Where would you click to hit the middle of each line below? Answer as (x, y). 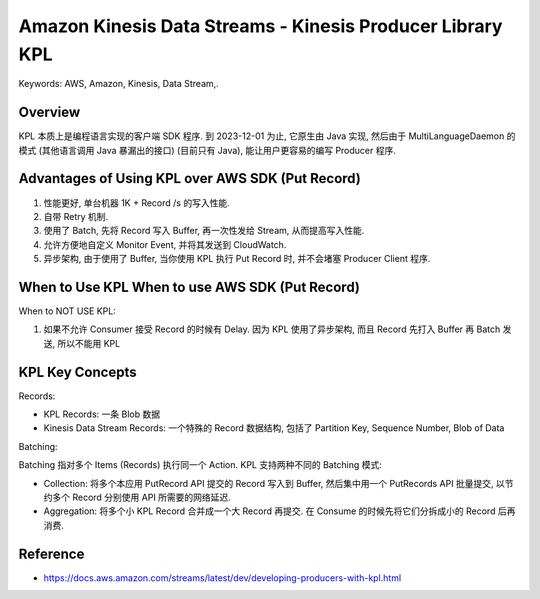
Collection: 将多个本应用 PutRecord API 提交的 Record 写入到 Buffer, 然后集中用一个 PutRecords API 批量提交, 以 (274, 483)
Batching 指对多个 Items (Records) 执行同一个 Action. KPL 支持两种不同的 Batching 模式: (200, 465)
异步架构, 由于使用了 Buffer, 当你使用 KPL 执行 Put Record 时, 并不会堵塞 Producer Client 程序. (237, 259)
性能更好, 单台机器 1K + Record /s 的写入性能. (136, 202)
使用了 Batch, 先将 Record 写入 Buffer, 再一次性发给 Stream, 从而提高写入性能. (204, 231)
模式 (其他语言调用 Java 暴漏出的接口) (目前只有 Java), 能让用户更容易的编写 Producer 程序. (207, 150)
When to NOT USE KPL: (67, 311)
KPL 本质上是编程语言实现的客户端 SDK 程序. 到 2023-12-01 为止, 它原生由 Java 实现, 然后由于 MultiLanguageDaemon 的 (267, 136)
